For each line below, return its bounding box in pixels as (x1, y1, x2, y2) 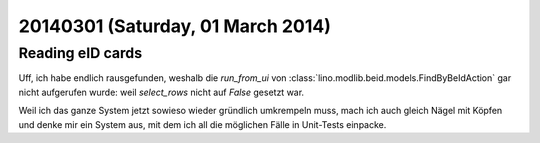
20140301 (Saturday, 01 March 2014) (18, 15, 332, 37)
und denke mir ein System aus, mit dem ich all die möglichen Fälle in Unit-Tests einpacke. (18, 118, 387, 130)
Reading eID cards (18, 44, 143, 62)
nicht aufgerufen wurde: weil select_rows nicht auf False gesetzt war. (18, 86, 305, 98)
